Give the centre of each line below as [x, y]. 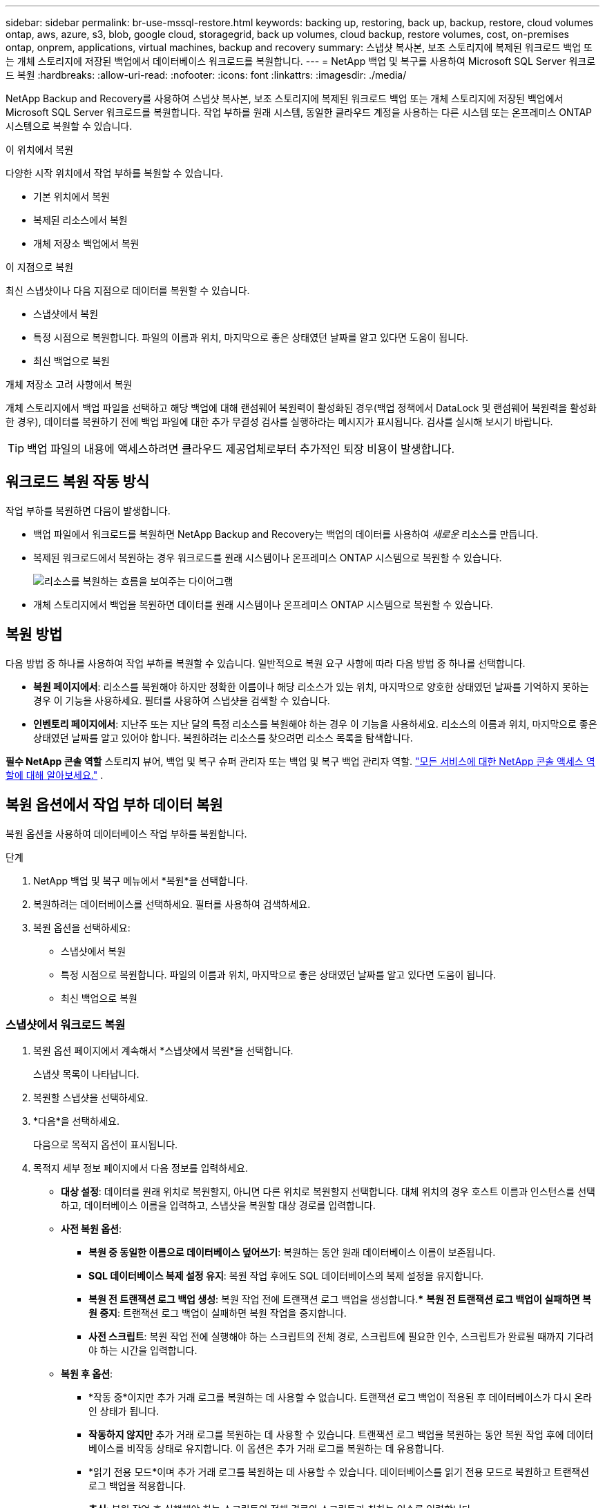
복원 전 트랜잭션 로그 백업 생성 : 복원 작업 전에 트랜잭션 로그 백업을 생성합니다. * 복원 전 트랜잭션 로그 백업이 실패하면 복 [340, 1299]
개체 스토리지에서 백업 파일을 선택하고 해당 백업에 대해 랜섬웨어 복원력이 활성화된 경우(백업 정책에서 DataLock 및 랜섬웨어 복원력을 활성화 [301, 408]
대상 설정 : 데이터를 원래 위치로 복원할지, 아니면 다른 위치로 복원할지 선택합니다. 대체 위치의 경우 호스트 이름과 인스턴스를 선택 [328, 1192]
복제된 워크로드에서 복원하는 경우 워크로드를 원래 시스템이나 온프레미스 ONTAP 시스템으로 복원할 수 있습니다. [268, 557]
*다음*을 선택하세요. [77, 1121]
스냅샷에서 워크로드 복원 [66, 1024]
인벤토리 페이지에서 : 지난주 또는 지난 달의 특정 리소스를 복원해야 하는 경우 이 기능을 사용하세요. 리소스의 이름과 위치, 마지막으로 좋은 [315, 724]
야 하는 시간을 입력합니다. [143, 1351]
